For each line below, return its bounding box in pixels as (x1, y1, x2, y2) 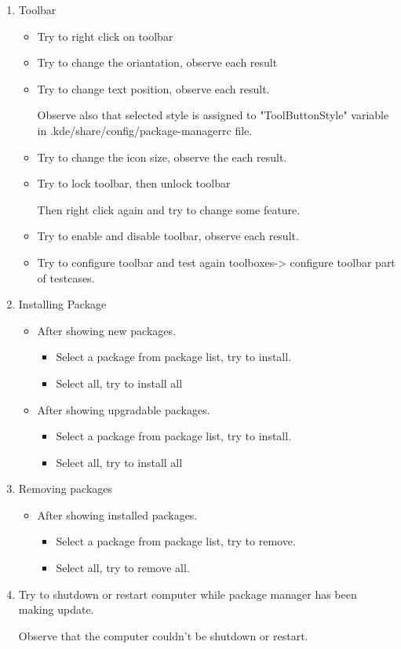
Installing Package (18, 296, 107, 312)
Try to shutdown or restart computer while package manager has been (18, 585, 357, 602)
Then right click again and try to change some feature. (37, 201, 301, 217)
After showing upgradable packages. (37, 401, 210, 417)
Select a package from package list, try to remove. (56, 533, 296, 549)
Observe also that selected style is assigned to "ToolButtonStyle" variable (37, 107, 389, 123)
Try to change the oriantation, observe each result (37, 54, 278, 71)
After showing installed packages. (37, 506, 198, 523)
